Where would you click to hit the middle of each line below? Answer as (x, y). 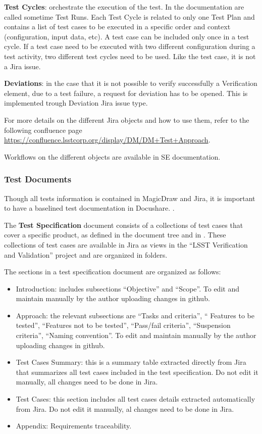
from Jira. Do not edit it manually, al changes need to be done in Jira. (125, 408)
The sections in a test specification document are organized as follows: (113, 272)
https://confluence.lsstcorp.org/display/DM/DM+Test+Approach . (107, 140)
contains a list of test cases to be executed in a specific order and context (117, 27)
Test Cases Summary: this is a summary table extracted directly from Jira (131, 362)
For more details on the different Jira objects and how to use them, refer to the (127, 119)
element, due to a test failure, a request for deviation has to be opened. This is (126, 93)
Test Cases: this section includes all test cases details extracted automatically (136, 399)
